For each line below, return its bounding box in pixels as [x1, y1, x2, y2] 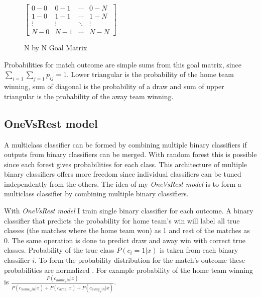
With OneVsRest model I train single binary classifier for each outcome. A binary [4, 205, 253, 216]
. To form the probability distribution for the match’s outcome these [35, 255, 245, 265]
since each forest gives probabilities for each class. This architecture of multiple [4, 159, 247, 169]
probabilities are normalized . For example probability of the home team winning [4, 264, 253, 275]
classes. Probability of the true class [4, 245, 114, 255]
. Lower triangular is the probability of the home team [66, 69, 234, 80]
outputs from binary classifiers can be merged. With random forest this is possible [4, 149, 257, 160]
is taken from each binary [160, 245, 238, 255]
